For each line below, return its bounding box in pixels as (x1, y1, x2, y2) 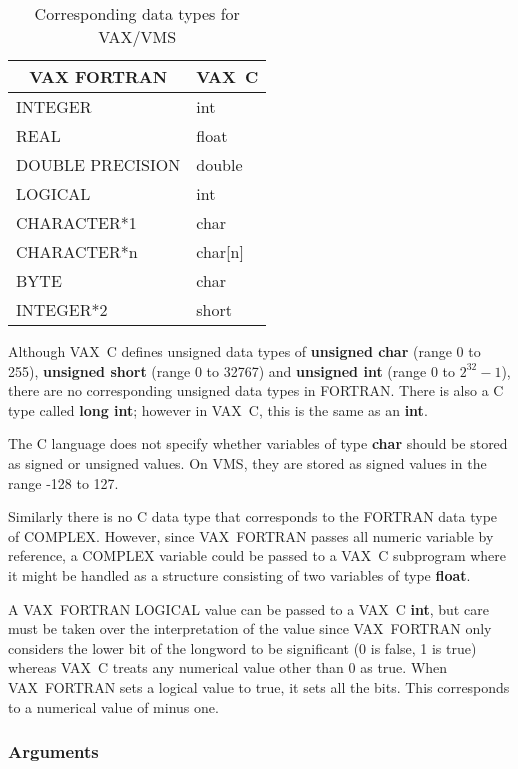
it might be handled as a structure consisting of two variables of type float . (8, 564, 471, 585)
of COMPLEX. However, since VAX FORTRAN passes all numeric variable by (8, 525, 494, 546)
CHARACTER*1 (16, 211, 137, 234)
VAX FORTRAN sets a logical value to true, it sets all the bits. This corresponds (8, 676, 510, 697)
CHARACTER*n (16, 240, 138, 263)
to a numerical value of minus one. (8, 696, 219, 717)
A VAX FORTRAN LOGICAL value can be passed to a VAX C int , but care (8, 598, 489, 619)
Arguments (8, 739, 99, 764)
